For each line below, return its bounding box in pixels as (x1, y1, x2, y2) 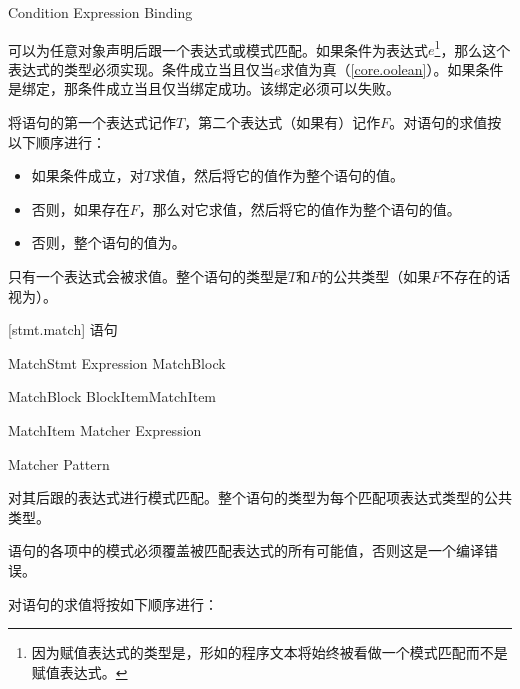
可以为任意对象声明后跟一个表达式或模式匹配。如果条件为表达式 (8, 39, 428, 60)
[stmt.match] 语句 (8, 319, 118, 340)
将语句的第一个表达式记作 (8, 112, 176, 133)
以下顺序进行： (8, 131, 106, 152)
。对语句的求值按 (389, 112, 502, 133)
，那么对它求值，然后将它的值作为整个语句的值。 (138, 198, 461, 219)
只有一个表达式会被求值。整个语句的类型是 (8, 266, 288, 286)
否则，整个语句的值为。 (31, 232, 186, 253)
